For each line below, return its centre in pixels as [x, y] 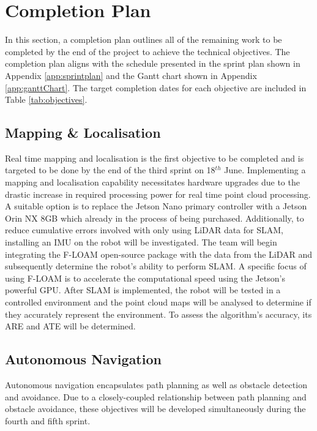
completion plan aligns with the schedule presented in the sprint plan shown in [153, 63]
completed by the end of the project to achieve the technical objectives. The [147, 51]
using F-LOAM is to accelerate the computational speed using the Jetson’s [145, 278]
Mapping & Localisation [83, 133]
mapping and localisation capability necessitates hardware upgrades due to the [152, 182]
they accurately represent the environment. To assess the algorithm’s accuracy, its [158, 314]
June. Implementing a [265, 170]
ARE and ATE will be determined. [70, 326]
